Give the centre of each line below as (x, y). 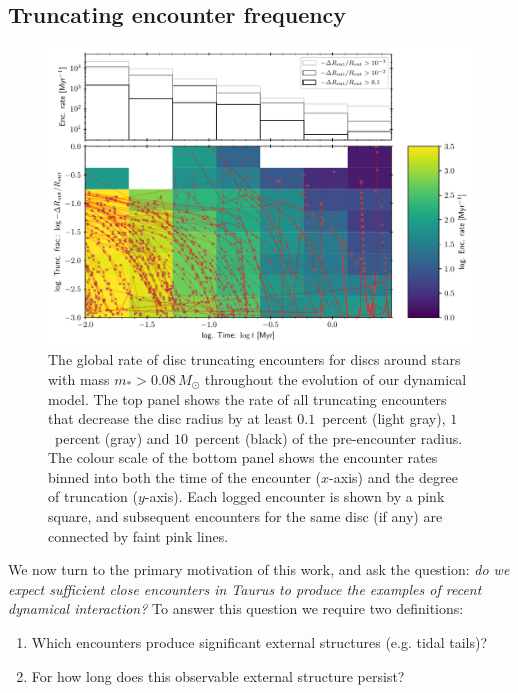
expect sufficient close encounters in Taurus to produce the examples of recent (245, 588)
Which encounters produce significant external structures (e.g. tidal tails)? (259, 642)
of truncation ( (93, 496)
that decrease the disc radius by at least (170, 418)
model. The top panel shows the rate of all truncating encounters (247, 398)
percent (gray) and (112, 437)
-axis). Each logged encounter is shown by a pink (294, 496)
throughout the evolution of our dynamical (335, 378)
